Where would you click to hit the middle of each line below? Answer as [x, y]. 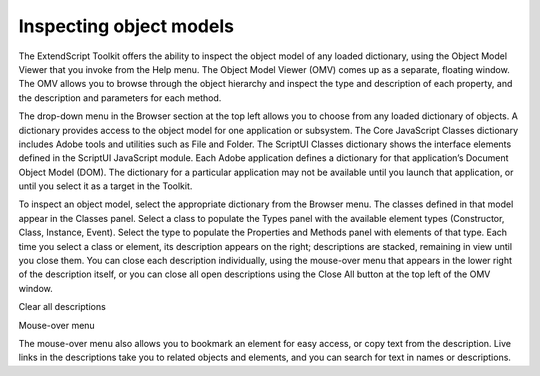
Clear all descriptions [62, 307]
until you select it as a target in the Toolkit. [105, 186]
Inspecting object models [126, 26]
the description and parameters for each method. [120, 97]
